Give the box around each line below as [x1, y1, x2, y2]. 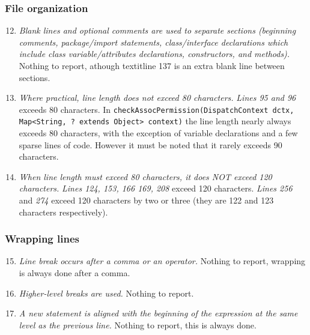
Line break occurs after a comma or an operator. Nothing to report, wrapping [19, 255, 306, 267]
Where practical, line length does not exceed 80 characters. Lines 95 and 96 [19, 91, 296, 104]
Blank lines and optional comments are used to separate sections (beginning [19, 24, 296, 37]
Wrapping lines [5, 231, 79, 246]
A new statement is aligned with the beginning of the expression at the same [19, 307, 298, 319]
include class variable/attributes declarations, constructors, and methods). [19, 47, 290, 60]
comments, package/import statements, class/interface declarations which [19, 35, 288, 48]
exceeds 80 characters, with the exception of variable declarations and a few [19, 127, 298, 139]
